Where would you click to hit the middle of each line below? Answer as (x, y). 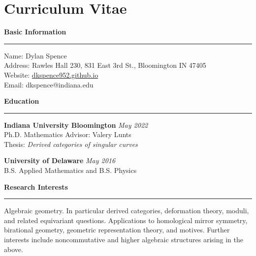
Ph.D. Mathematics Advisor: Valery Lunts (68, 134)
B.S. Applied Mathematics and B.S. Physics (70, 170)
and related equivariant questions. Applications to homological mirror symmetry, (126, 220)
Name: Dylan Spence (35, 55)
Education (22, 101)
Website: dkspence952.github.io (51, 74)
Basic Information (35, 32)
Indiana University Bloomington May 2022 (76, 125)
